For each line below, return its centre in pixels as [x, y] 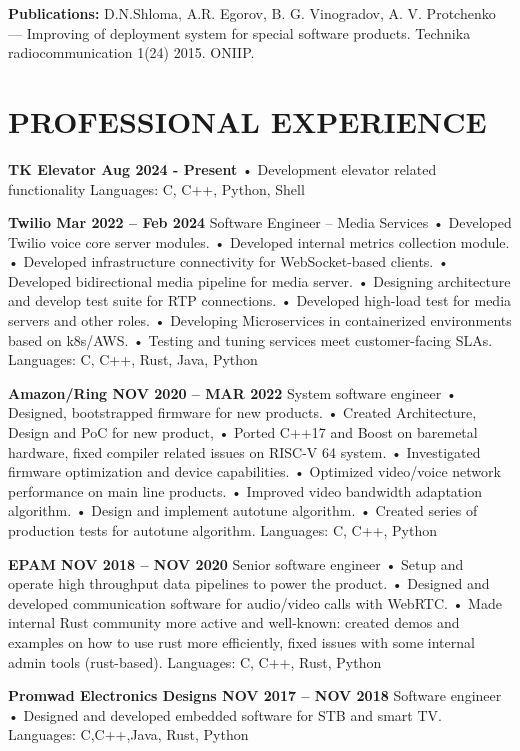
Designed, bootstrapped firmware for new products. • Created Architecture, [242, 412]
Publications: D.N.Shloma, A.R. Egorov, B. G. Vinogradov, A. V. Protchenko [252, 13]
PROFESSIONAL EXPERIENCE [247, 120]
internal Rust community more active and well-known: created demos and [234, 622]
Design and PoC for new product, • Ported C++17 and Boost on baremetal [243, 432]
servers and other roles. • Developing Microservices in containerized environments [260, 320]
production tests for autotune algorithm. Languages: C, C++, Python [222, 530]
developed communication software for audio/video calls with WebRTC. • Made [255, 602]
